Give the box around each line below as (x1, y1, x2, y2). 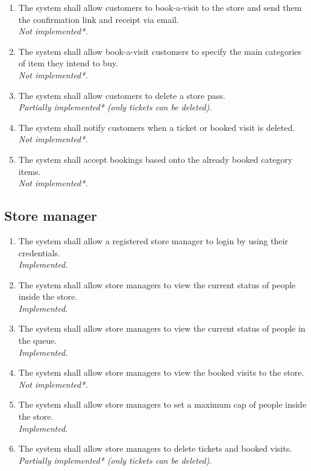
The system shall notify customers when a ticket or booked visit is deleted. (18, 121, 295, 133)
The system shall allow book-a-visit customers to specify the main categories (18, 45, 302, 57)
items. (18, 165, 41, 177)
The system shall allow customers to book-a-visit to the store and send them (18, 1, 302, 13)
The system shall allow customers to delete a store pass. (18, 89, 225, 101)
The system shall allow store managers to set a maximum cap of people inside (18, 398, 307, 411)
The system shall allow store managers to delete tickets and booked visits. (18, 442, 292, 455)
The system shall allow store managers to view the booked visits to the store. (18, 366, 304, 379)
